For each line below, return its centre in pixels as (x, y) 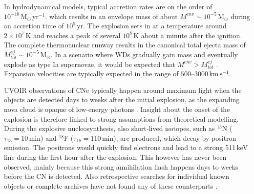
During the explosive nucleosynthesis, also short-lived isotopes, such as (109, 128)
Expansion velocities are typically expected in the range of (91, 74)
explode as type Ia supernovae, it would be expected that (90, 64)
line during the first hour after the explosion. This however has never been (115, 157)
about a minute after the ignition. (191, 35)
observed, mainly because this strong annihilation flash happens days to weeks (121, 166)
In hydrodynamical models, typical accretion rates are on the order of (108, 6)
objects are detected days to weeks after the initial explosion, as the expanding (122, 99)
